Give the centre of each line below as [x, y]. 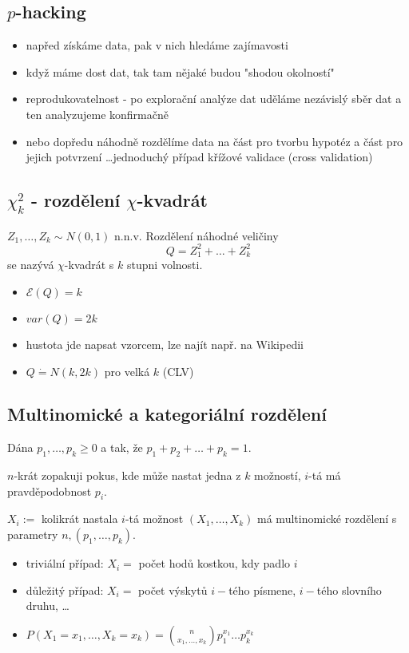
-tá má [325, 475]
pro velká [127, 371]
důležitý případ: [65, 590]
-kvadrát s [89, 265]
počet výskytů [173, 590]
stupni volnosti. [165, 265]
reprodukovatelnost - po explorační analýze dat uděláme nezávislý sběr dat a [214, 99]
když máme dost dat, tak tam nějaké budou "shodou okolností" [180, 71]
